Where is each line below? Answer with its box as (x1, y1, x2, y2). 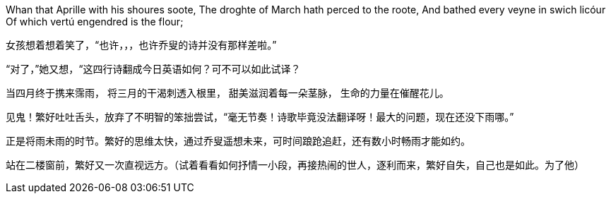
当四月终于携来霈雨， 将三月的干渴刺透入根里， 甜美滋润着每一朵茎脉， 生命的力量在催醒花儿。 (6, 87, 449, 99)
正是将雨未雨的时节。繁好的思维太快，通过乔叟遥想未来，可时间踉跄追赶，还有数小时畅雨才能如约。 (6, 135, 470, 147)
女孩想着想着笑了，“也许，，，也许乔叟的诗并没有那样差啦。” (6, 39, 277, 51)
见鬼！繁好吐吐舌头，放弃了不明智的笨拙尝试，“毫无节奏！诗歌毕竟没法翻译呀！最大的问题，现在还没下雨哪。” (6, 111, 514, 123)
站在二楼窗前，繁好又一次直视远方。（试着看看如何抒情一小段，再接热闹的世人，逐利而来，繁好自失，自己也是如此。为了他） (6, 159, 584, 171)
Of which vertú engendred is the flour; (6, 16, 184, 28)
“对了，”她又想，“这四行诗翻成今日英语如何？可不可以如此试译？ (6, 63, 301, 75)
